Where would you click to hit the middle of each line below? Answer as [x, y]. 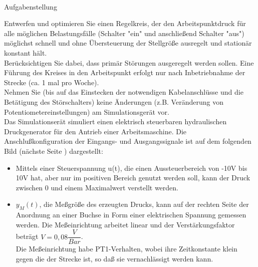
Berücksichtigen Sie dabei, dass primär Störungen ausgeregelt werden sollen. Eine [129, 62]
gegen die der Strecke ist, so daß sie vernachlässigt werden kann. [114, 258]
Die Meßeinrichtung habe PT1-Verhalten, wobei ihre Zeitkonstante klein [126, 249]
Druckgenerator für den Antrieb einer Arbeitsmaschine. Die [95, 131]
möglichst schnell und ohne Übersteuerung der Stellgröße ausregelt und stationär [128, 43]
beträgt [27, 236]
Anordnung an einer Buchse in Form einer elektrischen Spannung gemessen [131, 215]
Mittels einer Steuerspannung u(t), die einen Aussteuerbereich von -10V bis [132, 168]
